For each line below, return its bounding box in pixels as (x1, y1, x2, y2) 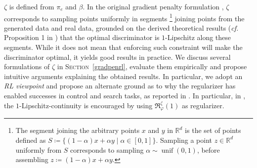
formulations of (4, 61, 50, 72)
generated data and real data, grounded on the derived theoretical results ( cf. (4, 22, 239, 33)
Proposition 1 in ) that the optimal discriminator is (4, 32, 160, 42)
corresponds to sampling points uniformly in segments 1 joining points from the (4, 11, 245, 23)
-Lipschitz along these (165, 32, 231, 42)
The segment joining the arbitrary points (15, 125, 140, 135)
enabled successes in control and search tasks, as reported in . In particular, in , (4, 90, 246, 100)
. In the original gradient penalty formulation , (83, 1, 224, 11)
